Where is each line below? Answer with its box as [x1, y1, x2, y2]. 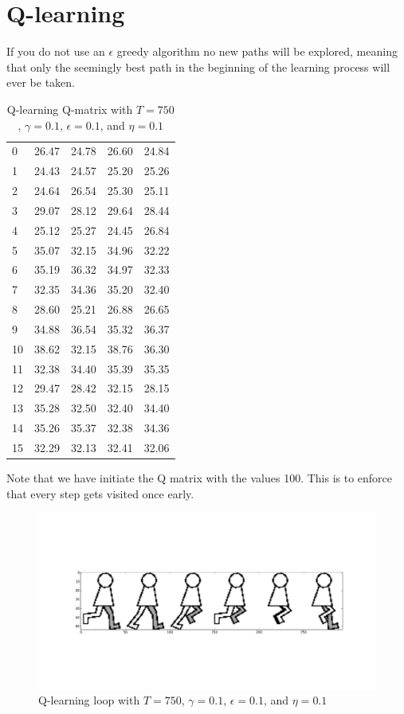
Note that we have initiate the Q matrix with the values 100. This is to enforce [6, 470, 393, 486]
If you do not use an [6, 43, 105, 60]
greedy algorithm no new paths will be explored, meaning [116, 43, 398, 60]
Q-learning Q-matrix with [6, 100, 133, 117]
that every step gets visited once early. [6, 485, 194, 501]
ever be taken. [6, 74, 75, 91]
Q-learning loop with [38, 692, 140, 708]
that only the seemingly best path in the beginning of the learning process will [6, 58, 390, 75]
